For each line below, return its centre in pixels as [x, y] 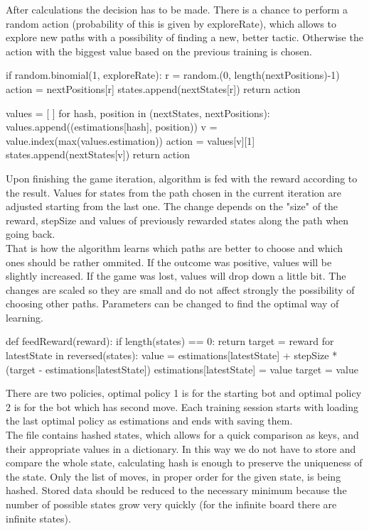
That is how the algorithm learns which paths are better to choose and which [175, 247]
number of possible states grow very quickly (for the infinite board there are [171, 504]
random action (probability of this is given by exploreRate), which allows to [171, 23]
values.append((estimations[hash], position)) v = [112, 127]
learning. [25, 317]
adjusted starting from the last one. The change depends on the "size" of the [172, 206]
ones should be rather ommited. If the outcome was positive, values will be [169, 262]
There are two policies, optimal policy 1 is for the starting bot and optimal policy [184, 393]
